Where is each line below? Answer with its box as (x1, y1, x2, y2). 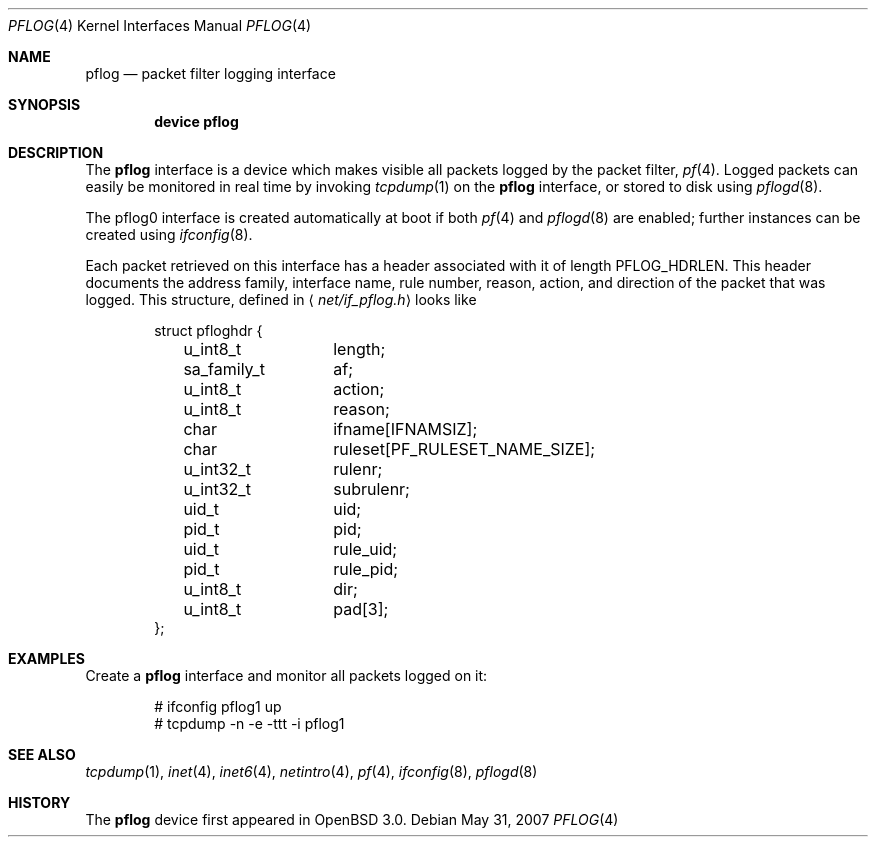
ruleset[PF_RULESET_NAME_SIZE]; (333, 439, 596, 459)
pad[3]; (333, 599, 389, 619)
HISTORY (8, 794, 71, 811)
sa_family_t (183, 359, 265, 379)
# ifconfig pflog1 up (154, 698, 282, 715)
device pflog (154, 113, 239, 130)
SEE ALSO (8, 746, 76, 763)
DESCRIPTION (8, 144, 104, 161)
